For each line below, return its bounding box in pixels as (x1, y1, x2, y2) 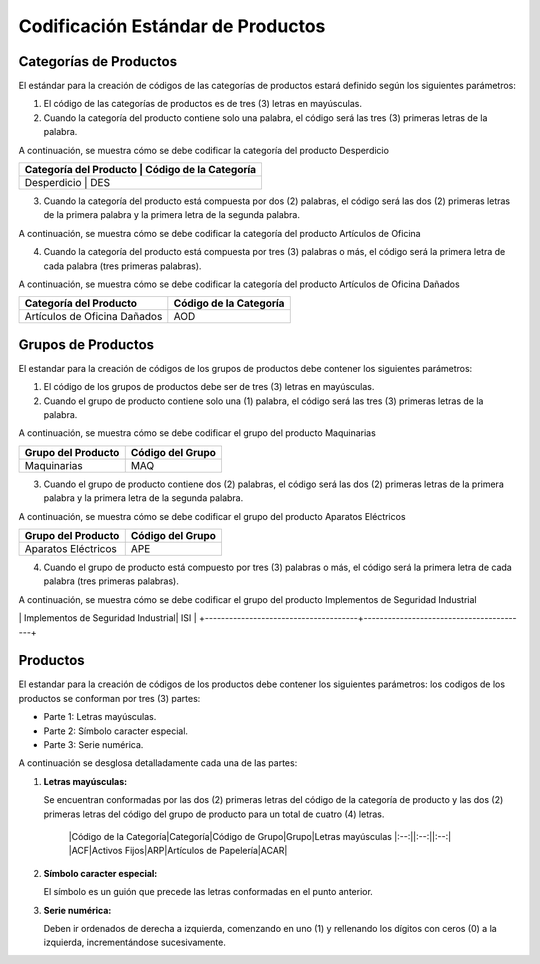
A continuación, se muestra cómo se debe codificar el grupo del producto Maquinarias (18, 427, 377, 439)
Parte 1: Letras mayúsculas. (43, 711, 157, 723)
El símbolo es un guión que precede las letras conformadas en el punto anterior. (43, 886, 374, 898)
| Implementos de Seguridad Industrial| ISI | (18, 612, 197, 624)
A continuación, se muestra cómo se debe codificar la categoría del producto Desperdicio (18, 144, 390, 156)
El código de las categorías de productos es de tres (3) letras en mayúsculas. (43, 98, 362, 110)
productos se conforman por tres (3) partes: (18, 692, 201, 704)
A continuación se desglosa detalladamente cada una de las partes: (18, 757, 298, 769)
